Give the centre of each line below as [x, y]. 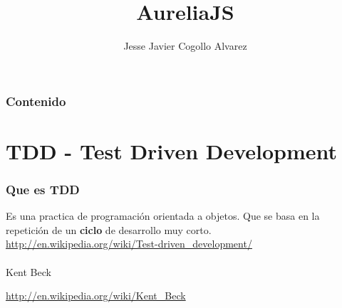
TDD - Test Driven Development [172, 150]
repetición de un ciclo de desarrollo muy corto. [109, 229]
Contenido [36, 101]
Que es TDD [43, 189]
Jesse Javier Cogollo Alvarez [185, 46]
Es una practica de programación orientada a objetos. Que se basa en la [163, 216]
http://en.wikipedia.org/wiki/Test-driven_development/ [129, 244]
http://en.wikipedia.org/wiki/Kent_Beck [96, 296]
